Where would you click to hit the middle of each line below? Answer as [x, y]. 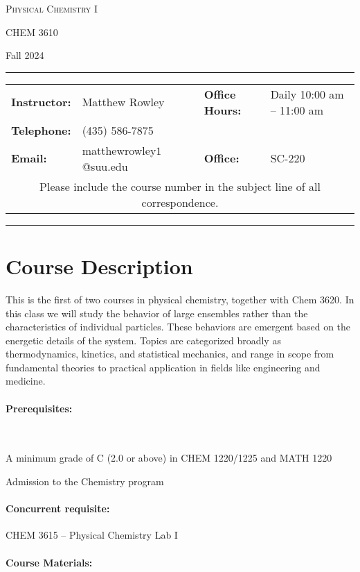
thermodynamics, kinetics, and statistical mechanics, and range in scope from [170, 354]
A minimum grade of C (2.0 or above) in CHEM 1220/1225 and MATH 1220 [169, 458]
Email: [29, 158]
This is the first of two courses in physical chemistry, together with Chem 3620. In [180, 299]
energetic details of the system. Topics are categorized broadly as [143, 340]
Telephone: [41, 130]
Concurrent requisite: [58, 508]
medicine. [26, 381]
